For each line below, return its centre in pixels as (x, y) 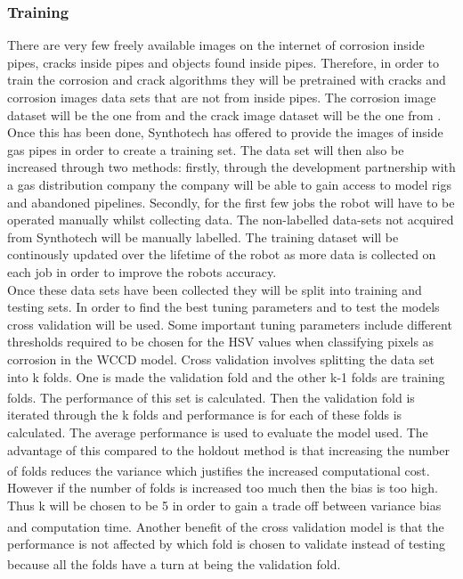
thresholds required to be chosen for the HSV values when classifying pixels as (221, 342)
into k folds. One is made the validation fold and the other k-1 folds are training (226, 376)
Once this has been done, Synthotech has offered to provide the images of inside (225, 132)
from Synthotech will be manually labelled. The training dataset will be (203, 236)
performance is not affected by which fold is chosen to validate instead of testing (226, 543)
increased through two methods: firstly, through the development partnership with (231, 167)
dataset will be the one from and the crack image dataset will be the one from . (224, 114)
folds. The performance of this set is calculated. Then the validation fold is (211, 397)
